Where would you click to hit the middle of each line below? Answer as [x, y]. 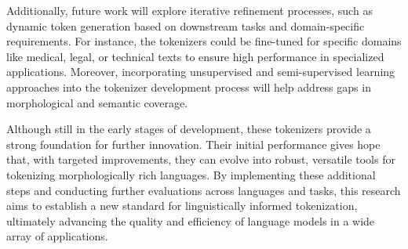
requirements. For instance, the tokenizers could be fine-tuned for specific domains [204, 41]
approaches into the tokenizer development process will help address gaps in [189, 87]
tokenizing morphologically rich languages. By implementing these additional [191, 174]
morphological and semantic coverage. [97, 102]
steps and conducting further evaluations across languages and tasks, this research [204, 190]
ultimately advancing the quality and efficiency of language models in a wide [191, 220]
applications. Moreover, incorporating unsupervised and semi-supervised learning [201, 72]
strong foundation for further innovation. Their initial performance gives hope [193, 144]
